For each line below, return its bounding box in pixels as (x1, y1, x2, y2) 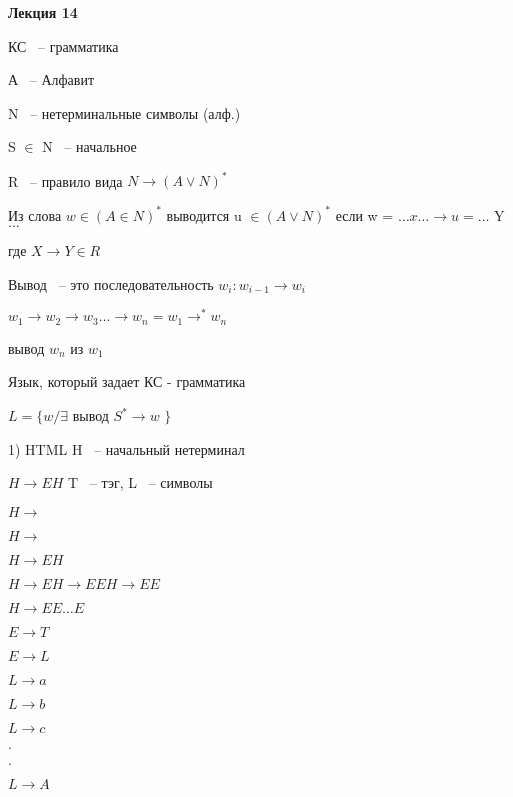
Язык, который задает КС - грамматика (8, 371, 246, 392)
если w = (335, 204, 394, 225)
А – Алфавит (8, 69, 95, 90)
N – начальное (42, 136, 137, 157)
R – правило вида (8, 170, 123, 191)
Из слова (8, 204, 62, 225)
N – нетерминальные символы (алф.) (8, 102, 241, 123)
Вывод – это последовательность (8, 273, 214, 294)
